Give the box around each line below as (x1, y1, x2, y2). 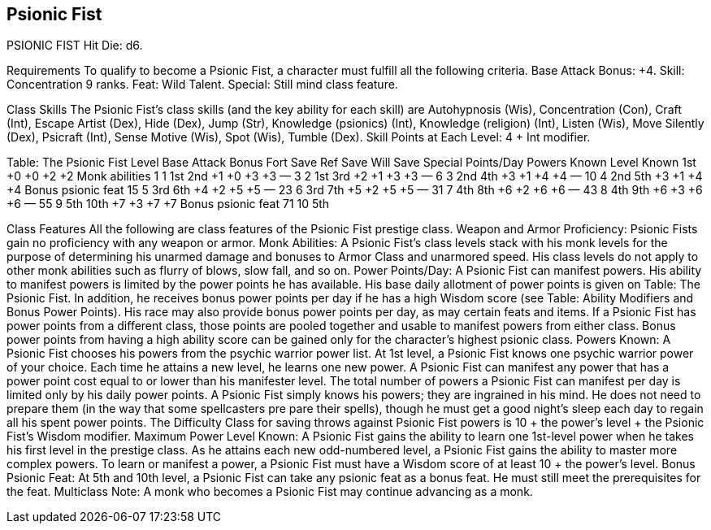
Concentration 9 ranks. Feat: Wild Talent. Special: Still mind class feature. (7, 77, 398, 92)
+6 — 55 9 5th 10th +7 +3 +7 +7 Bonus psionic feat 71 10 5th (7, 197, 330, 211)
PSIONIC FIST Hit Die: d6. (7, 38, 143, 53)
